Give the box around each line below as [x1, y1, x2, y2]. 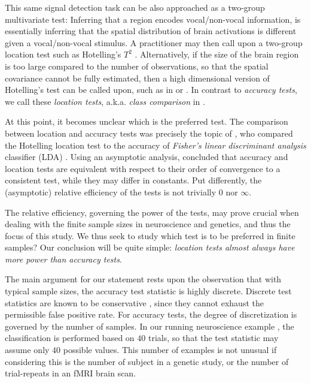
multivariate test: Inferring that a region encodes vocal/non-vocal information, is [5, 13, 301, 25]
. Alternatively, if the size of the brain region [135, 48, 299, 61]
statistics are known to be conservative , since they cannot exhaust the [5, 296, 264, 309]
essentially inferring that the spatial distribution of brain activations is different [5, 25, 297, 37]
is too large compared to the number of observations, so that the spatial [5, 59, 269, 72]
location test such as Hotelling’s [5, 48, 121, 61]
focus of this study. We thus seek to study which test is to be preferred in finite [5, 229, 295, 242]
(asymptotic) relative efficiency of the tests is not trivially [5, 185, 217, 198]
